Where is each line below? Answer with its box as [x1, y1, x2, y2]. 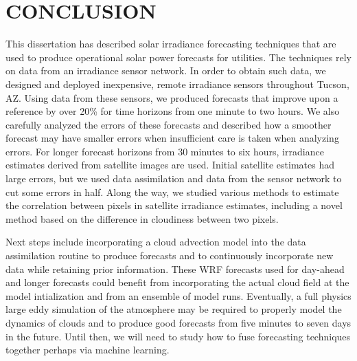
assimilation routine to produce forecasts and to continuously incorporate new [5, 248, 334, 263]
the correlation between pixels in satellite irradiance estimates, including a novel [5, 198, 343, 212]
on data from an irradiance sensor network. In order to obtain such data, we [5, 63, 326, 78]
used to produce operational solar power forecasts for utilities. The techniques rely [5, 50, 352, 64]
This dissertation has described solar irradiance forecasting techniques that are [5, 36, 336, 51]
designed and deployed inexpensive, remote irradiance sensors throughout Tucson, [5, 76, 349, 91]
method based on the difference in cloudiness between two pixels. [5, 211, 279, 226]
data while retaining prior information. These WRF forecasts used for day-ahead [5, 261, 345, 276]
